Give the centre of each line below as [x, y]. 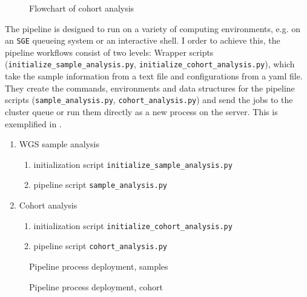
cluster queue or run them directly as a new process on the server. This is [141, 111]
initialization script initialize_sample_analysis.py [133, 164]
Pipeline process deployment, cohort [96, 286]
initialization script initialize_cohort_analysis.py [133, 225]
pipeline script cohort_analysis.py [100, 246]
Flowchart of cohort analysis [82, 8]
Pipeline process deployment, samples [99, 266]
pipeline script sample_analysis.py [100, 185]
